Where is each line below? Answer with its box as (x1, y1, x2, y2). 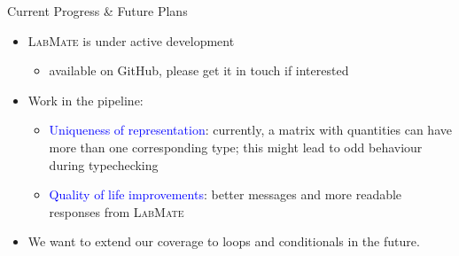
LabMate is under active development (27, 31, 235, 50)
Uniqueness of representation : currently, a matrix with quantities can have (49, 120, 452, 139)
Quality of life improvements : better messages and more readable (49, 185, 402, 204)
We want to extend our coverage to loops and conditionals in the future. (27, 232, 420, 251)
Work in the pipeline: (27, 90, 144, 109)
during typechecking (49, 155, 159, 174)
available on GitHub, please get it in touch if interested (49, 61, 349, 80)
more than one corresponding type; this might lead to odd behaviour (49, 137, 423, 156)
